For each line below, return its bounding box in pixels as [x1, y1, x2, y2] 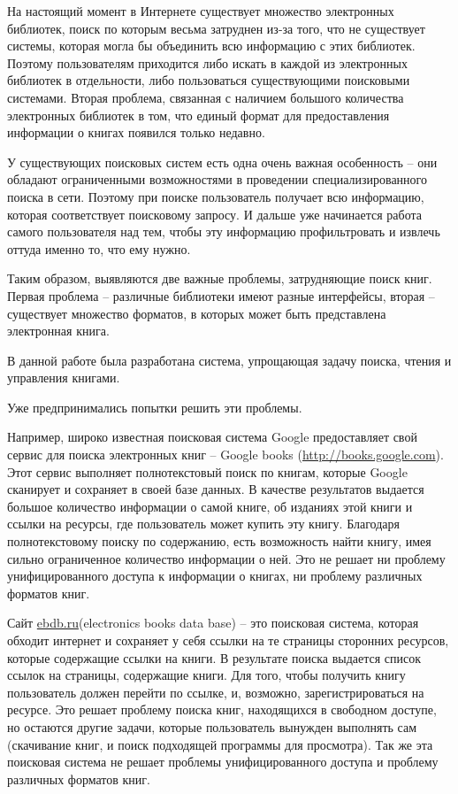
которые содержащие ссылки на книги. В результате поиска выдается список [7, 648, 422, 667]
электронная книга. [7, 321, 110, 340]
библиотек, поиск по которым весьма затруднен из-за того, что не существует [7, 19, 425, 37]
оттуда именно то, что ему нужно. [7, 239, 191, 258]
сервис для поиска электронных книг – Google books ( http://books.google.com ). [7, 445, 444, 464]
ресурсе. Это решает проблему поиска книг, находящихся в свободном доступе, [7, 700, 437, 719]
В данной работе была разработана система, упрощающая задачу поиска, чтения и [7, 351, 452, 369]
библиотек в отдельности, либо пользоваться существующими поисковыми [7, 71, 410, 89]
